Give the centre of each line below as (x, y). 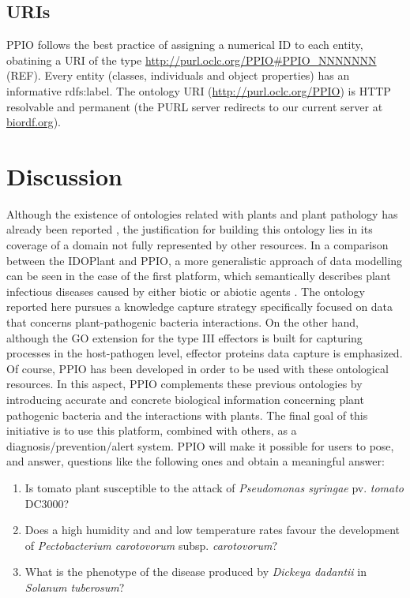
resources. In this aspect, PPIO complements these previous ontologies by (184, 384)
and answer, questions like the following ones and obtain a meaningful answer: (196, 461)
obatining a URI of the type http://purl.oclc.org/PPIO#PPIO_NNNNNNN (192, 60)
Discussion (64, 176)
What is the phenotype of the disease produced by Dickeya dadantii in (196, 572)
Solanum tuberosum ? (75, 587)
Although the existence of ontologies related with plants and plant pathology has (202, 213)
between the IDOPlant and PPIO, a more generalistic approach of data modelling (205, 260)
